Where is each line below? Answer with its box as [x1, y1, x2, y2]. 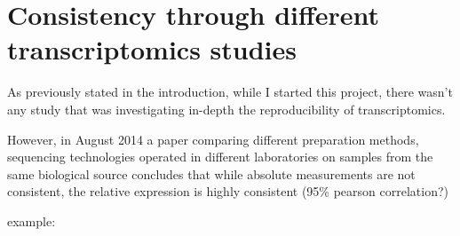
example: [7, 211, 56, 230]
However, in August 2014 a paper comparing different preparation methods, [7, 130, 419, 148]
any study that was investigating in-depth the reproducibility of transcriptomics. [7, 99, 446, 118]
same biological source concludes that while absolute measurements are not [7, 164, 416, 183]
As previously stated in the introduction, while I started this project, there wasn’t [7, 83, 453, 101]
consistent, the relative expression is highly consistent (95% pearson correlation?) [7, 182, 449, 201]
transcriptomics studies [7, 31, 297, 67]
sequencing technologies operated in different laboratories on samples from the [7, 147, 433, 166]
